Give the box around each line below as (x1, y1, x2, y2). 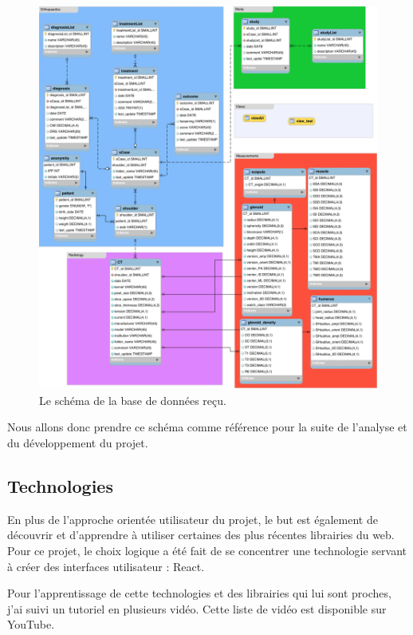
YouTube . (7, 616, 55, 633)
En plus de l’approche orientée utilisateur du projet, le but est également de (7, 510, 378, 527)
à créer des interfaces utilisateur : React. (7, 558, 205, 574)
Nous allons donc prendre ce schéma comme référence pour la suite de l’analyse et (7, 419, 407, 435)
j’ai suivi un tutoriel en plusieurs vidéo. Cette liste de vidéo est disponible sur (7, 600, 387, 617)
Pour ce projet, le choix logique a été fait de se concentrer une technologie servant (7, 542, 407, 558)
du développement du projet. (7, 435, 148, 450)
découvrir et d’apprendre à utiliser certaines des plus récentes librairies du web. (7, 526, 395, 543)
